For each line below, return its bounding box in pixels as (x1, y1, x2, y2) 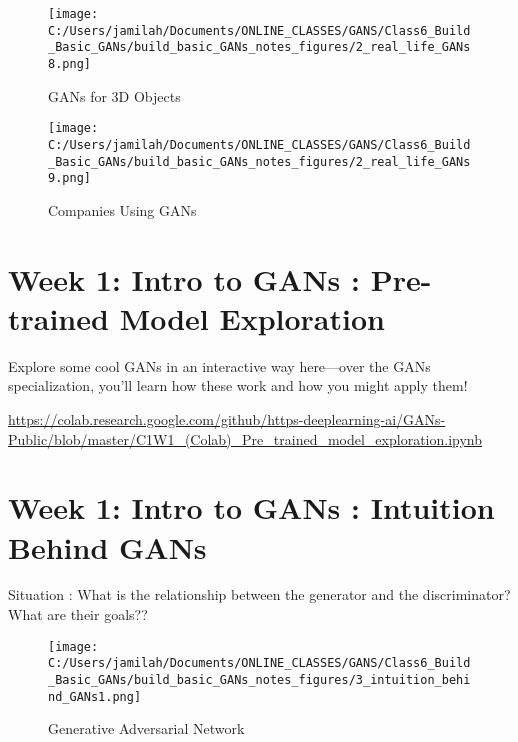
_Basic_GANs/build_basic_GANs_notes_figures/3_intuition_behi (48, 672, 471, 687)
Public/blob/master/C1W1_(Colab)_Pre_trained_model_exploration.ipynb (8, 428, 482, 449)
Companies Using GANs (48, 199, 197, 220)
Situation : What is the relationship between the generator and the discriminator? (8, 584, 511, 605)
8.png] (48, 56, 91, 71)
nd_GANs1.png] (48, 689, 142, 704)
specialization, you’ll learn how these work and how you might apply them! (8, 375, 468, 396)
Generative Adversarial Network (48, 718, 245, 739)
